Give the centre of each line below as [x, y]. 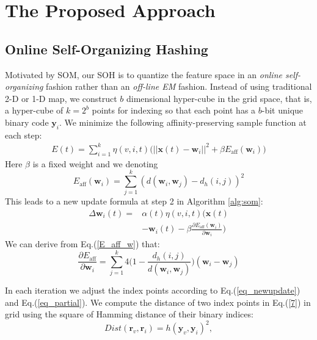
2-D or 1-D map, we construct [61, 98]
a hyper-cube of [34, 110]
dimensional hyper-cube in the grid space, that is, [219, 98]
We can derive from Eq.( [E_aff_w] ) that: [82, 244]
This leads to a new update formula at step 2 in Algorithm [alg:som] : [134, 201]
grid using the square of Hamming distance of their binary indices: [129, 314]
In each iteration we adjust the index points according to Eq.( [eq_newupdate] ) [153, 290]
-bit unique [282, 110]
